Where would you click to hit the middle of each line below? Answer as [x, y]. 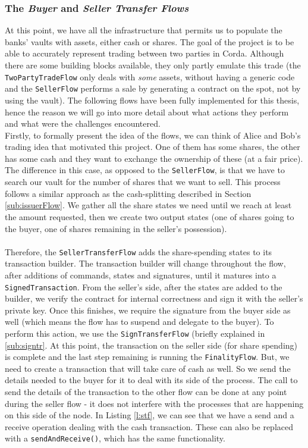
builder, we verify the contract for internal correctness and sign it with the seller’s [154, 298]
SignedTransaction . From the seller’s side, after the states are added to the [144, 286]
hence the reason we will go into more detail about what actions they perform [147, 112]
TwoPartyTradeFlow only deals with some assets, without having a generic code [150, 76]
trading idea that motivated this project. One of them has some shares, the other [153, 147]
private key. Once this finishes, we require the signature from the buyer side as [148, 310]
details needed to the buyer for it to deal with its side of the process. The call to [151, 380]
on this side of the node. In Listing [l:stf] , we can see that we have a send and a [150, 415]
